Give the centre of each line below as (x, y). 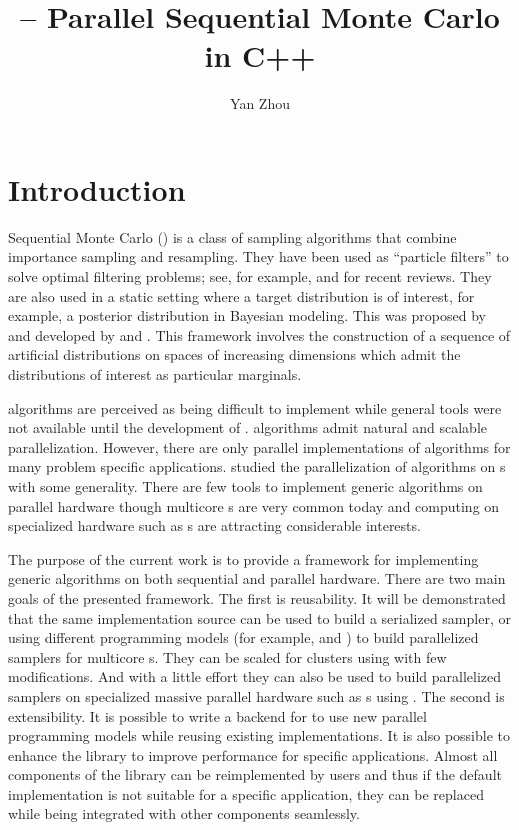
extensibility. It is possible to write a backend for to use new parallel (217, 715)
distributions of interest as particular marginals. (155, 374)
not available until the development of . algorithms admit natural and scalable (247, 427)
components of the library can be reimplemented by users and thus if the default (255, 774)
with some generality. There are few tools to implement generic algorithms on (245, 485)
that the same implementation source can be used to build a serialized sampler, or (259, 617)
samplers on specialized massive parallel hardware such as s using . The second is (256, 695)
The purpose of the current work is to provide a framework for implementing (243, 558)
